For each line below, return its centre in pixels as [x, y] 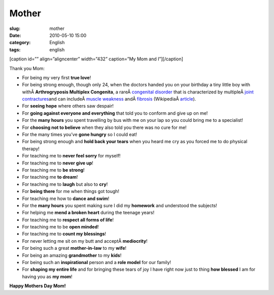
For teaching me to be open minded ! [60, 227]
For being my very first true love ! [57, 77]
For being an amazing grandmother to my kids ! [72, 255]
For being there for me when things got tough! [71, 191]
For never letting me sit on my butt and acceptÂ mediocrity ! [85, 241]
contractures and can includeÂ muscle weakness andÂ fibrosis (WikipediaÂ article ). [109, 99]
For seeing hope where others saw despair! [68, 106]
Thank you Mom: [27, 68]
